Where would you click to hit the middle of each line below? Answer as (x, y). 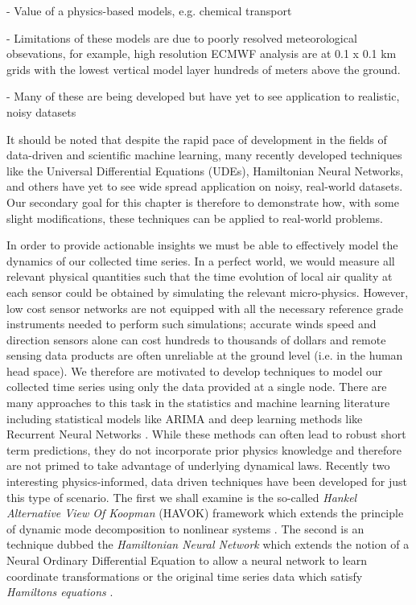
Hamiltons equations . (60, 592)
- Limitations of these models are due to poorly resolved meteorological (182, 37)
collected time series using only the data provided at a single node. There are (197, 387)
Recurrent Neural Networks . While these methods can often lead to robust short (206, 434)
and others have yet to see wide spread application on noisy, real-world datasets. (205, 186)
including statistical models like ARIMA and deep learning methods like (185, 418)
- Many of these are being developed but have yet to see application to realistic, (203, 96)
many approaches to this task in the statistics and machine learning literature (198, 403)
